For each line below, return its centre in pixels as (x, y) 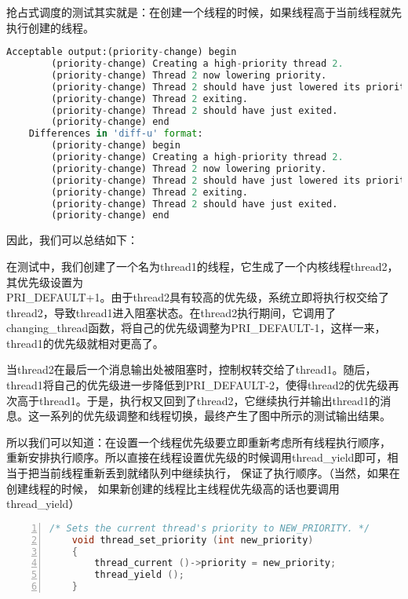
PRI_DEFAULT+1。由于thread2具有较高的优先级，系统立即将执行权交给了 (198, 297)
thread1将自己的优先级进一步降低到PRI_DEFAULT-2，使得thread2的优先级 (197, 385)
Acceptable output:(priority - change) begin (122, 52)
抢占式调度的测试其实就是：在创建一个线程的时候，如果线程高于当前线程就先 (204, 12)
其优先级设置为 (45, 281)
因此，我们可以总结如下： (72, 240)
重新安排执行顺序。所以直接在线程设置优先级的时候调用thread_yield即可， (197, 457)
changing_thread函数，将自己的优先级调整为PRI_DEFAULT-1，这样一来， (196, 328)
